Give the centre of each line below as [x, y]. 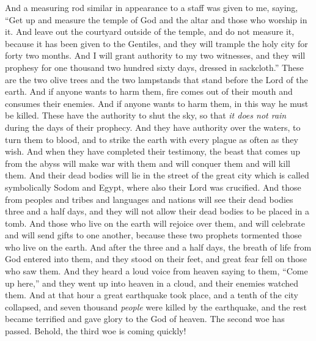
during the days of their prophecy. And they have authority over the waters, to [153, 127]
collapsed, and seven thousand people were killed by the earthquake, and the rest [156, 306]
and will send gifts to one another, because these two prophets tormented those [153, 235]
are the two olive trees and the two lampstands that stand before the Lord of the [156, 79]
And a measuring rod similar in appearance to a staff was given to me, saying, [152, 7]
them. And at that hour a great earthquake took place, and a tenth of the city [152, 295]
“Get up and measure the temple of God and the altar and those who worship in [156, 19]
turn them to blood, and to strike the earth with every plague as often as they [152, 139]
